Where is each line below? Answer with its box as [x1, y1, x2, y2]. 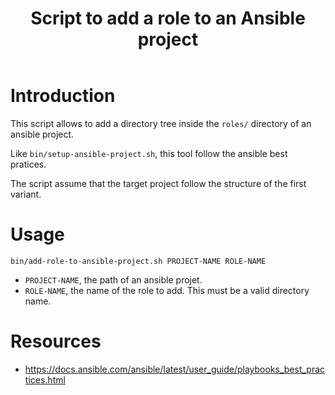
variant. [10, 188, 42, 200]
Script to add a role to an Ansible [30, 7, 306, 30]
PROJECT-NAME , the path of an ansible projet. [24, 273, 203, 286]
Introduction [10, 85, 116, 107]
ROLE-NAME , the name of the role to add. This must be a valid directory [24, 284, 310, 296]
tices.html [24, 373, 66, 386]
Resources [10, 330, 102, 353]
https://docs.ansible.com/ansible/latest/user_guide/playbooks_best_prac [24, 363, 326, 375]
